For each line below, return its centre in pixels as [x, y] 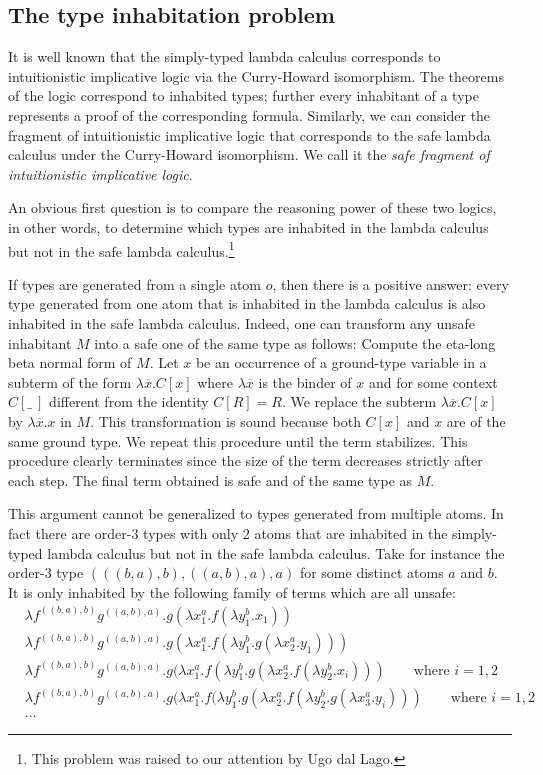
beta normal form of [70, 362]
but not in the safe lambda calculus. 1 [121, 249]
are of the [476, 420]
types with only [191, 532]
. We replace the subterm [359, 401]
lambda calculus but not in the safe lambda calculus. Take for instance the [276, 552]
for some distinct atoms [371, 572]
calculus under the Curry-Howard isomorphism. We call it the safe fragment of [249, 154]
